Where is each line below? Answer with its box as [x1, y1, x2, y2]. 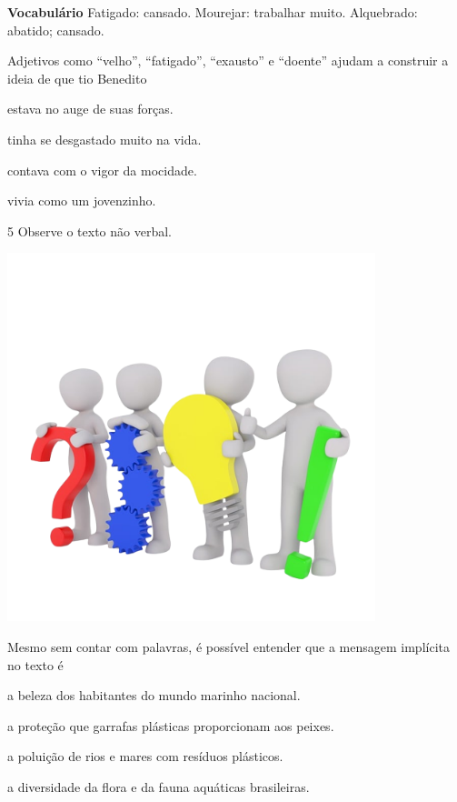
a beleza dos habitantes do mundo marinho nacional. [7, 686, 301, 705]
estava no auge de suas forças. [7, 99, 174, 118]
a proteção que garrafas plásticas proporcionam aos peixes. [7, 716, 334, 735]
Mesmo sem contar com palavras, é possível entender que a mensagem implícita [7, 637, 450, 656]
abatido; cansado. [7, 20, 104, 39]
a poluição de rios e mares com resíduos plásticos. [7, 747, 283, 766]
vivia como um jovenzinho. [7, 191, 156, 210]
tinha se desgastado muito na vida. [7, 129, 202, 148]
